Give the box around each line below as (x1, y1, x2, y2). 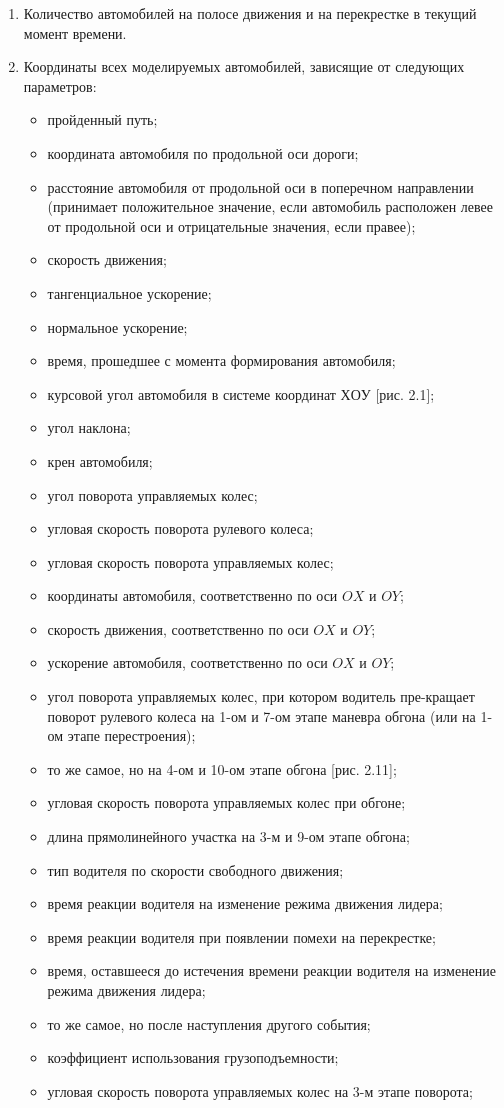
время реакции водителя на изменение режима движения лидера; (47, 893, 443, 914)
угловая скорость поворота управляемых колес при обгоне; (47, 792, 406, 813)
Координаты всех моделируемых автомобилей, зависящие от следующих (23, 56, 465, 77)
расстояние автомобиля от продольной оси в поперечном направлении (47, 176, 474, 197)
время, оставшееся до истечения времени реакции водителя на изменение (47, 960, 497, 981)
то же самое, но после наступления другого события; (47, 1013, 371, 1034)
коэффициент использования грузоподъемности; (47, 1047, 339, 1068)
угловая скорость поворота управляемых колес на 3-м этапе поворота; (47, 1080, 473, 1101)
